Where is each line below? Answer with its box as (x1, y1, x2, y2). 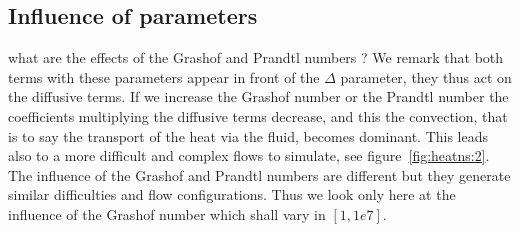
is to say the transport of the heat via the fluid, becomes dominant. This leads (8, 125, 489, 146)
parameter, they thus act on (340, 66, 512, 87)
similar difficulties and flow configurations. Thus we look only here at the (8, 184, 456, 205)
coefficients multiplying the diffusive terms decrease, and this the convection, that (8, 105, 508, 126)
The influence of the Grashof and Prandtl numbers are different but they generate (8, 164, 511, 185)
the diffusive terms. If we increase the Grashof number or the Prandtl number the (8, 86, 509, 107)
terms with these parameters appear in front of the (8, 66, 320, 87)
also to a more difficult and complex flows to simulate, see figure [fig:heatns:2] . (8, 145, 490, 166)
